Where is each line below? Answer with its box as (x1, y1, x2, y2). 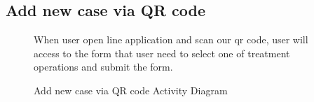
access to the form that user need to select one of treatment (34, 45, 290, 60)
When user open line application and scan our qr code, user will (34, 32, 308, 47)
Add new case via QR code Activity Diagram (34, 82, 228, 97)
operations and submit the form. (34, 59, 173, 74)
